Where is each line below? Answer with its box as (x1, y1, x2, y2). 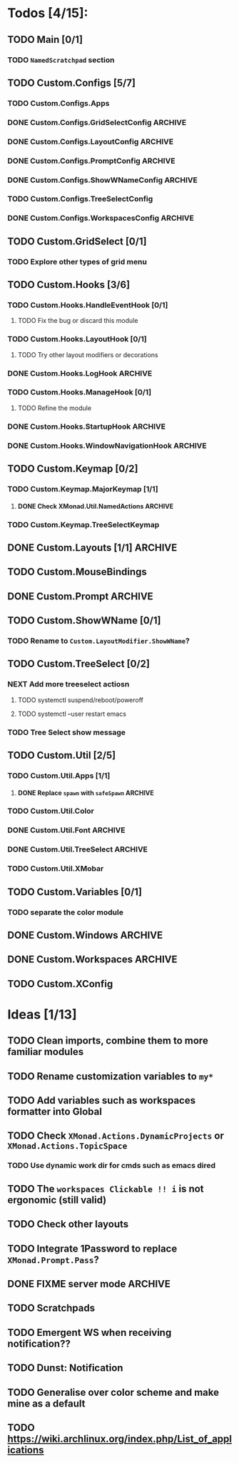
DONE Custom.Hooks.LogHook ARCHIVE (7, 368, 153, 378)
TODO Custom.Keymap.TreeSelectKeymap (7, 519, 160, 529)
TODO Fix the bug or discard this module (17, 316, 138, 325)
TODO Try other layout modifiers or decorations (17, 350, 158, 359)
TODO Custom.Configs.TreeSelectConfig (7, 194, 153, 204)
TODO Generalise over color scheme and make (7, 1386, 220, 1398)
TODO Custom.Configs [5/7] (7, 76, 136, 89)
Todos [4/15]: (7, 5, 88, 21)
